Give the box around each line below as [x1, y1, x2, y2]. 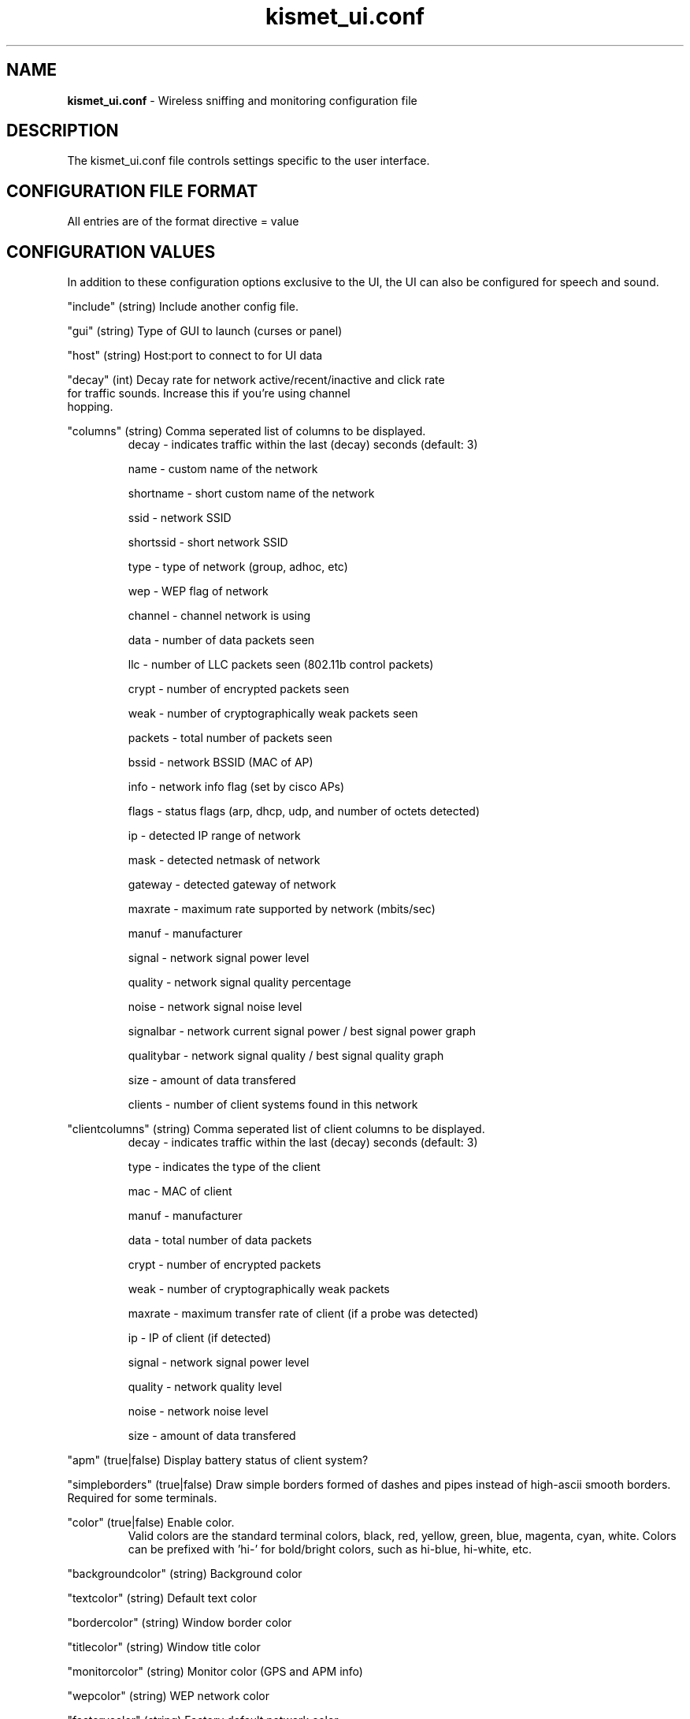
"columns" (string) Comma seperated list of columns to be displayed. [67, 424, 426, 438]
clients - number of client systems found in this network [128, 1098, 418, 1112]
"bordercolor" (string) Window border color [67, 1616, 292, 1630]
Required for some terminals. [67, 1491, 217, 1505]
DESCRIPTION [6, 121, 119, 141]
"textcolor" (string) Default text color [67, 1591, 257, 1605]
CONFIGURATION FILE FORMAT [6, 181, 258, 201]
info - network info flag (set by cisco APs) [128, 780, 345, 794]
